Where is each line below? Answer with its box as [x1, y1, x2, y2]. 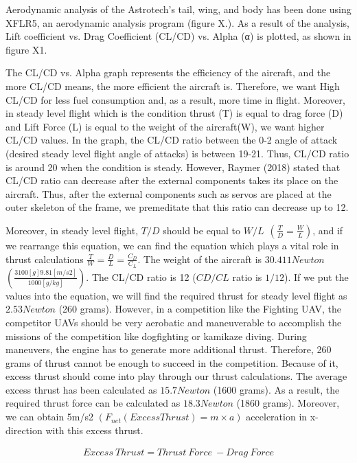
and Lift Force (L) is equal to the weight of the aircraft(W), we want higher [5, 119, 325, 133]
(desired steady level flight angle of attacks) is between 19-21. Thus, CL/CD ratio [5, 146, 349, 160]
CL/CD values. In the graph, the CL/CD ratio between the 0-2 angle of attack [5, 133, 338, 147]
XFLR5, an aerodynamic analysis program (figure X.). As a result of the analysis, [5, 15, 349, 30]
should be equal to [163, 223, 241, 237]
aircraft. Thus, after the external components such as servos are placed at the [5, 186, 332, 201]
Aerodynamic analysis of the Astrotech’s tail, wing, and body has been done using [5, 2, 352, 16]
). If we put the [284, 269, 349, 284]
